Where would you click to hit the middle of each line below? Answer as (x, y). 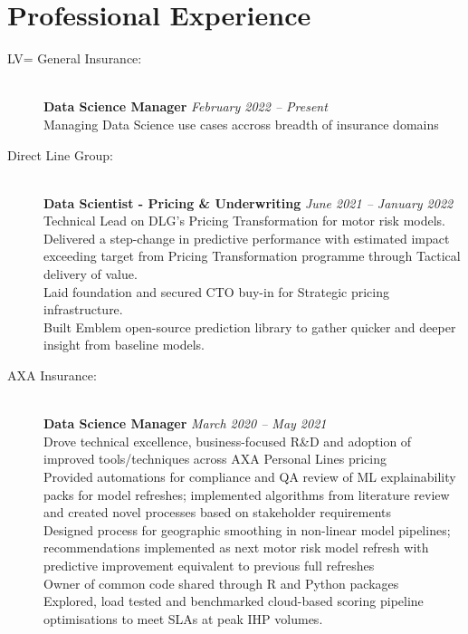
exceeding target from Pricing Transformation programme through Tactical (252, 256)
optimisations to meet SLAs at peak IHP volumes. (183, 618)
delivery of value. (91, 274)
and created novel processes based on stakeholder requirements (218, 512)
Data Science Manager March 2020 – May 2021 (185, 423)
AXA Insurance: (52, 375)
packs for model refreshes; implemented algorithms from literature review (247, 494)
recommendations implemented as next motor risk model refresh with (236, 548)
